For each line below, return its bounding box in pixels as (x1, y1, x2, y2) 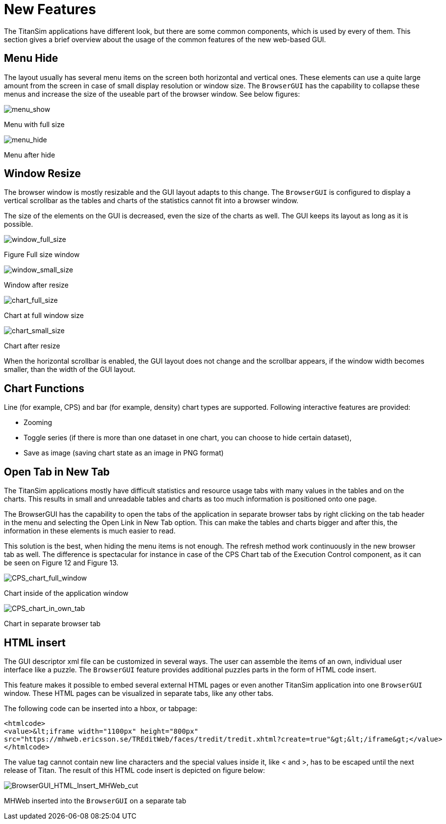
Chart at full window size (4, 311, 84, 320)
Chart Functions (4, 382, 84, 395)
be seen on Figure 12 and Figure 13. (4, 558, 119, 567)
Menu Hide (4, 52, 58, 65)
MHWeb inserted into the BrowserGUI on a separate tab (4, 796, 186, 805)
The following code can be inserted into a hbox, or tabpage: (4, 704, 197, 713)
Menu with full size (4, 120, 65, 129)
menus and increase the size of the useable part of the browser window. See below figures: (4, 89, 300, 98)
